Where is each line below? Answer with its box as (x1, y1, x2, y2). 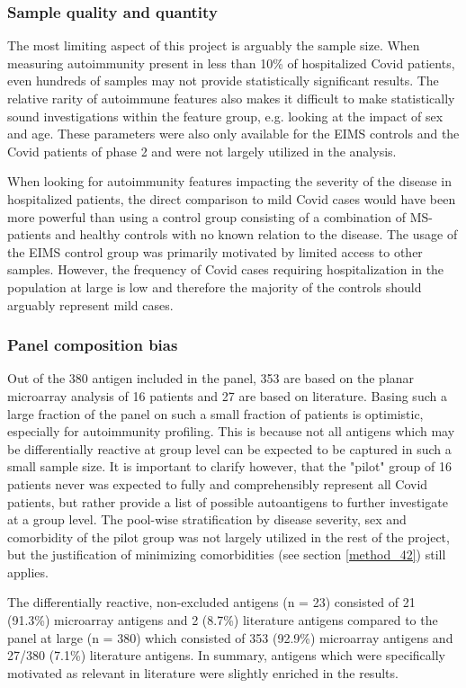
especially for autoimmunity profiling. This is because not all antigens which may (7, 422, 455, 441)
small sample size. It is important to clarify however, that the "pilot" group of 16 (7, 457, 452, 476)
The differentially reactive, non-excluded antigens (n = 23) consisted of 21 (7, 593, 416, 612)
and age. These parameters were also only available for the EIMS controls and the (7, 124, 460, 143)
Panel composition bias (7, 334, 178, 356)
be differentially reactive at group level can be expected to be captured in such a (7, 439, 452, 458)
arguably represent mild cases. (7, 295, 174, 314)
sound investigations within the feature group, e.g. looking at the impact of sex (7, 106, 444, 125)
